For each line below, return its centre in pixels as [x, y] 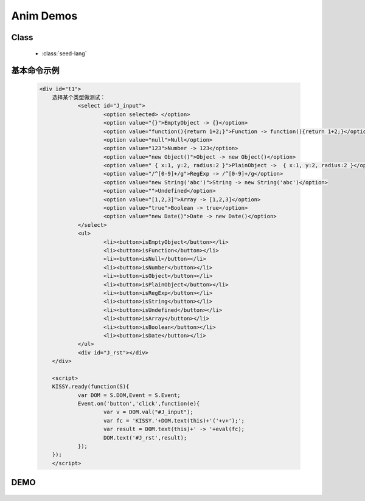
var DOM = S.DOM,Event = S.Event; [129, 395]
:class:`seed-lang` [64, 53]
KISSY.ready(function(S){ [91, 387]
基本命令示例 [35, 71]
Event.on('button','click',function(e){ [139, 404]
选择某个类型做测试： [79, 97]
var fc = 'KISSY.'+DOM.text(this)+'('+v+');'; [174, 420]
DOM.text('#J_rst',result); [145, 437]
